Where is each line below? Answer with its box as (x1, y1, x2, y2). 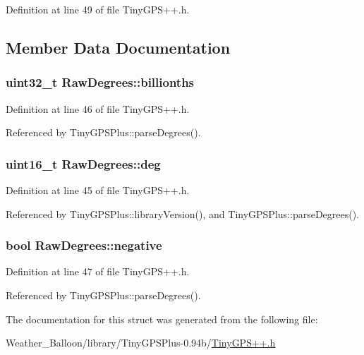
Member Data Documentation (6, 36, 231, 58)
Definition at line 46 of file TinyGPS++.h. (6, 101, 190, 116)
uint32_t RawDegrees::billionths (6, 73, 195, 91)
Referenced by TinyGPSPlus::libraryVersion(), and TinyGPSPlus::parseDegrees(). (6, 206, 360, 221)
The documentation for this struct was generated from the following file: (6, 311, 318, 326)
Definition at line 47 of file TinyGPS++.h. (6, 264, 190, 279)
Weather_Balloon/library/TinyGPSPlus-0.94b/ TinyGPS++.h (6, 335, 276, 350)
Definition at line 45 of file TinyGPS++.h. (6, 183, 190, 197)
